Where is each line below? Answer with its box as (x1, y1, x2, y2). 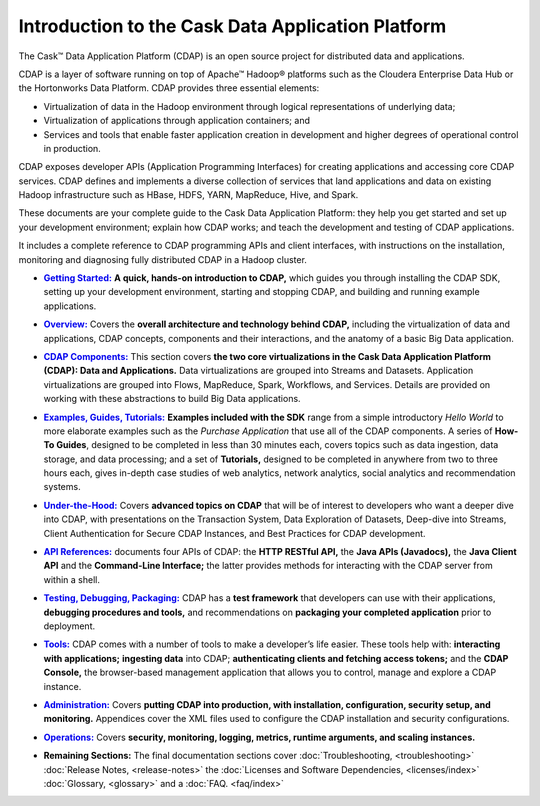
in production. (43, 142, 102, 154)
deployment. (43, 620, 95, 632)
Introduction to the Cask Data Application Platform (18, 15, 447, 37)
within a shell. (43, 573, 100, 585)
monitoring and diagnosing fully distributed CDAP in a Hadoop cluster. (18, 253, 307, 265)
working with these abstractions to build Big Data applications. (43, 393, 301, 405)
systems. (43, 481, 81, 493)
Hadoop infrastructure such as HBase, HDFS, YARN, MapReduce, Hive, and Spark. (18, 189, 359, 201)
